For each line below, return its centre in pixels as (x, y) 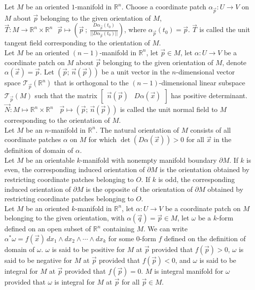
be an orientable (50, 160)
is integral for (75, 282)
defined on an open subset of (48, 229)
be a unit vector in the (135, 72)
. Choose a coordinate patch (164, 6)
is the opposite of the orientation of (139, 189)
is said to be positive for (89, 249)
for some (121, 238)
